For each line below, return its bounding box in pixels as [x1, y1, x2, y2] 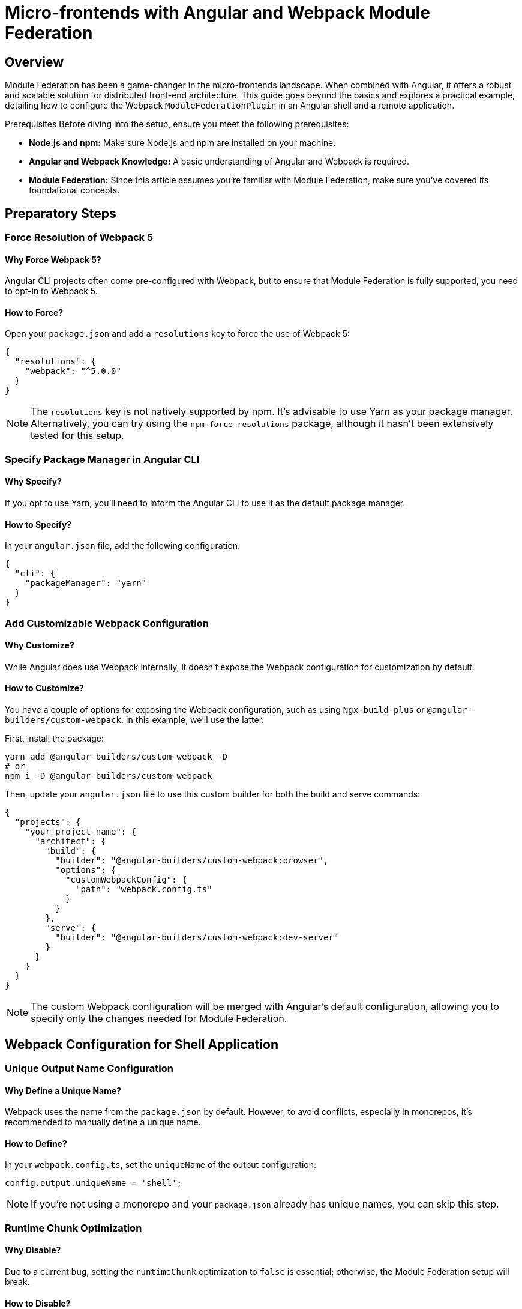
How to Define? [5, 1138, 67, 1149]
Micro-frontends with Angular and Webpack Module [5, 2, 430, 23]
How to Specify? [5, 519, 72, 530]
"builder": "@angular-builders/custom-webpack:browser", [55, 856, 329, 866]
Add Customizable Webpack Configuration [5, 617, 209, 629]
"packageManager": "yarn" [25, 578, 147, 588]
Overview [5, 54, 64, 70]
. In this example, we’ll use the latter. [121, 715, 265, 725]
